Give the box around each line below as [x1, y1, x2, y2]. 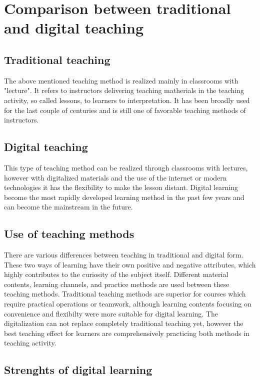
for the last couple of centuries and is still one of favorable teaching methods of [4, 104, 246, 115]
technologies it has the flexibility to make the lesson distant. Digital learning [4, 182, 238, 192]
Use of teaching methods [4, 226, 134, 241]
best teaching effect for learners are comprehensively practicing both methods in [4, 327, 249, 338]
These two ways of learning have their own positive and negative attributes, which [4, 259, 256, 269]
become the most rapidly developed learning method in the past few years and [4, 191, 244, 202]
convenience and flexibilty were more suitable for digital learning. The [4, 308, 218, 318]
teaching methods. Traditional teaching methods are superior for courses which [4, 288, 246, 299]
